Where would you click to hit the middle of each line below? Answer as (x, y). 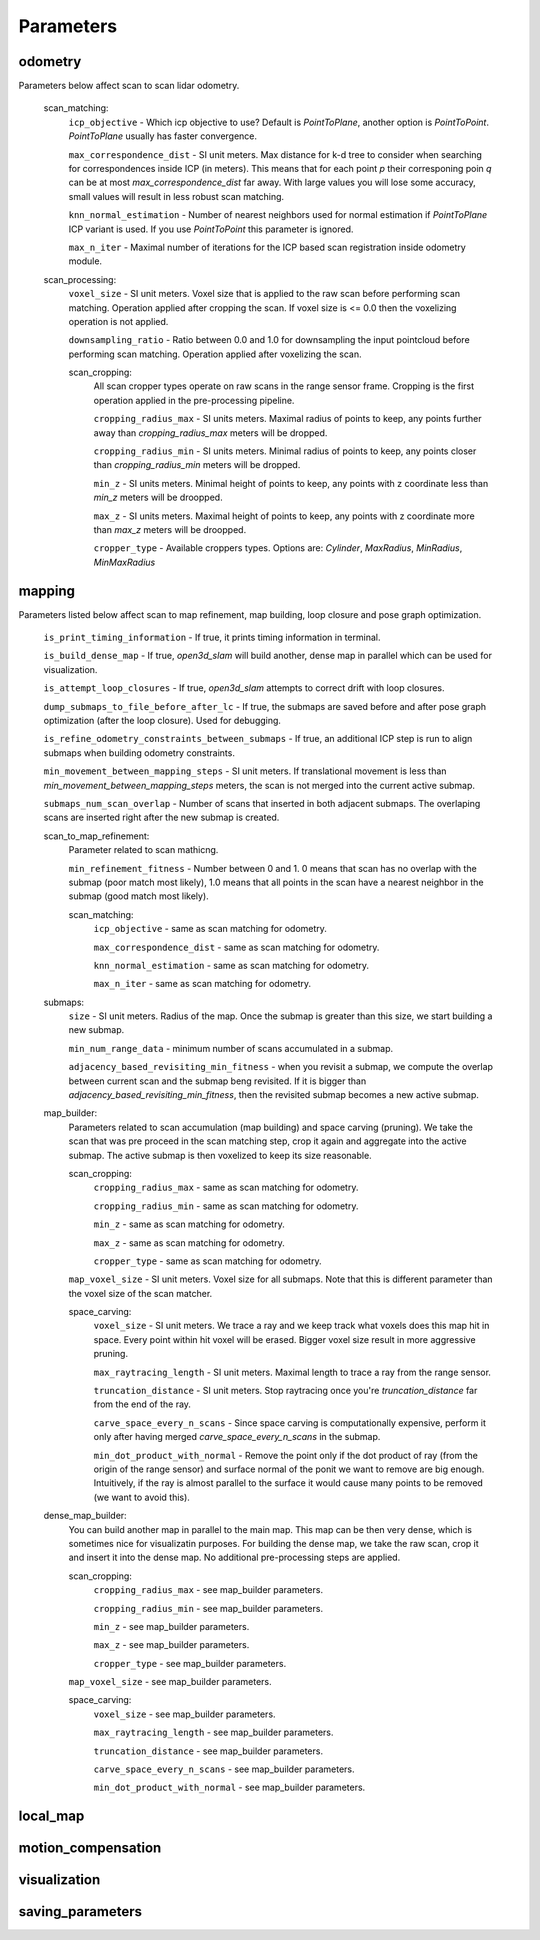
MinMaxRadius (124, 562)
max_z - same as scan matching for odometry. (189, 1242)
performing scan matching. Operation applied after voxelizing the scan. (215, 354)
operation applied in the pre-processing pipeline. (194, 400)
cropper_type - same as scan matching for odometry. (207, 1261)
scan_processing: (80, 279)
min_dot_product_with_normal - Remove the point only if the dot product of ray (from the (286, 1455)
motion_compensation (90, 1848)
